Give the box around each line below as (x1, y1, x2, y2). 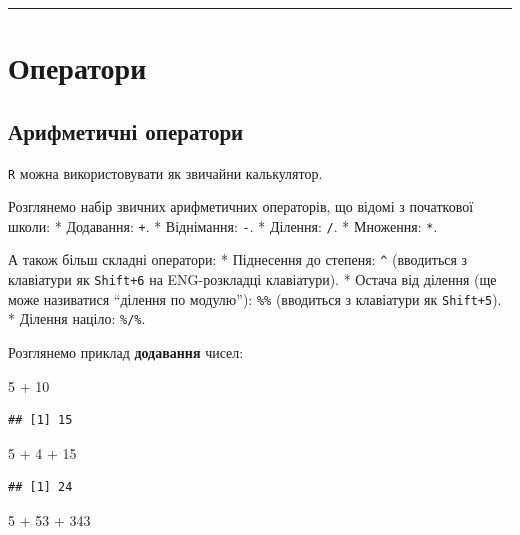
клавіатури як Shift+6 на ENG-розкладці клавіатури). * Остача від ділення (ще (8, 269, 497, 290)
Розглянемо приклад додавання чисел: (8, 342, 244, 363)
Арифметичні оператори (8, 115, 244, 146)
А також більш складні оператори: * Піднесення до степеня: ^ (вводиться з (8, 249, 468, 270)
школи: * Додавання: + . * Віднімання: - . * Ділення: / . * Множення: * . (8, 215, 438, 236)
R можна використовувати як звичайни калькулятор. (8, 162, 323, 183)
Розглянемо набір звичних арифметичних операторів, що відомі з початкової (8, 196, 474, 217)
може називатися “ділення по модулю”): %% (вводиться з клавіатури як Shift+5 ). (8, 288, 502, 309)
